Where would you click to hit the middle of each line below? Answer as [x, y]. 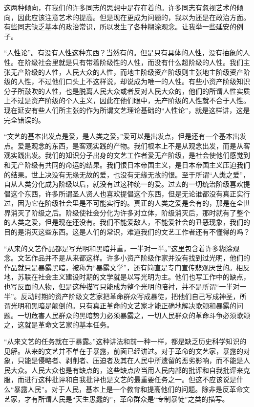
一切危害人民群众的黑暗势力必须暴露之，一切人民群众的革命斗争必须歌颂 [134, 315]
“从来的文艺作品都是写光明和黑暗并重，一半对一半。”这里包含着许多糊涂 [118, 248]
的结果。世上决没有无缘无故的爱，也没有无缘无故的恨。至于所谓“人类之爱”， [127, 174]
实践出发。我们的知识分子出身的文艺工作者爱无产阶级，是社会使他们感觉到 [130, 155]
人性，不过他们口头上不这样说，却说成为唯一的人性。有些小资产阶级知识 [134, 81]
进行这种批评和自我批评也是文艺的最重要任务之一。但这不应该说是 [130, 379]
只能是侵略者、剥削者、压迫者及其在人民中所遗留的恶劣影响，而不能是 [130, 360]
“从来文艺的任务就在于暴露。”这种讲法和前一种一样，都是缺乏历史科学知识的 [125, 341]
